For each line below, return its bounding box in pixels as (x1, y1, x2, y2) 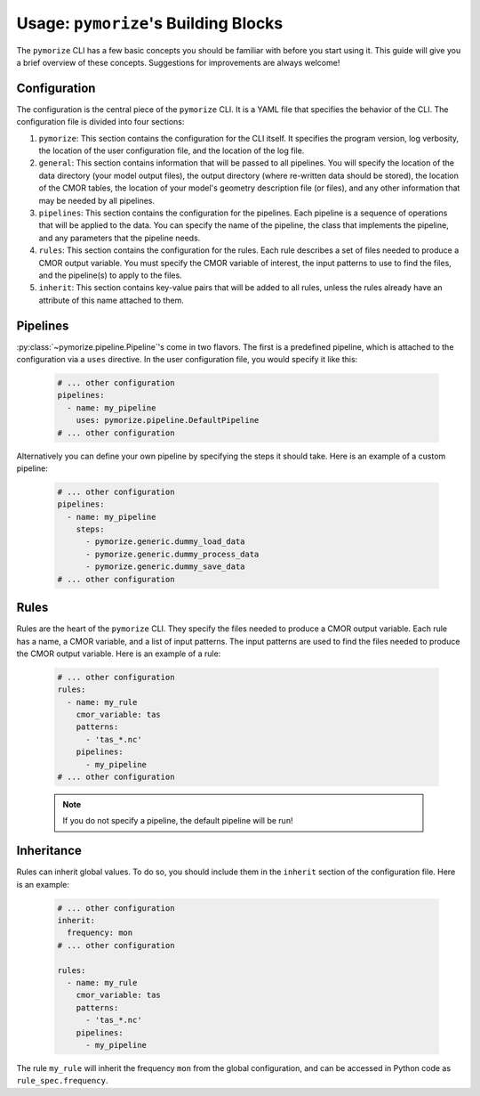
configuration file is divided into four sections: (16, 117, 185, 127)
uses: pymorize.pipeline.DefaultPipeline (76, 415, 260, 426)
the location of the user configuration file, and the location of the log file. (38, 145, 305, 156)
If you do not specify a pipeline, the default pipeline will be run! (62, 816, 293, 826)
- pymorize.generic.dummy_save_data (85, 562, 245, 572)
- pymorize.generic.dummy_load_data (85, 537, 245, 547)
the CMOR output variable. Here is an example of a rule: (16, 648, 221, 659)
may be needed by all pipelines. (38, 195, 156, 206)
